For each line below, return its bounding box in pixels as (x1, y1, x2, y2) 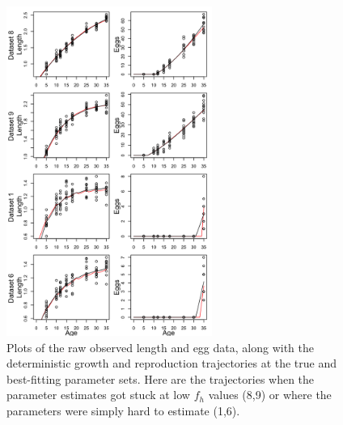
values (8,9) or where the (208, 386, 332, 403)
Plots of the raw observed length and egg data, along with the (6, 338, 314, 355)
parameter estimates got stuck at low (6, 386, 190, 403)
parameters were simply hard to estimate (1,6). (6, 402, 240, 419)
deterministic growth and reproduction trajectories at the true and (6, 355, 337, 372)
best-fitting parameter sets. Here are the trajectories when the (6, 370, 315, 387)
